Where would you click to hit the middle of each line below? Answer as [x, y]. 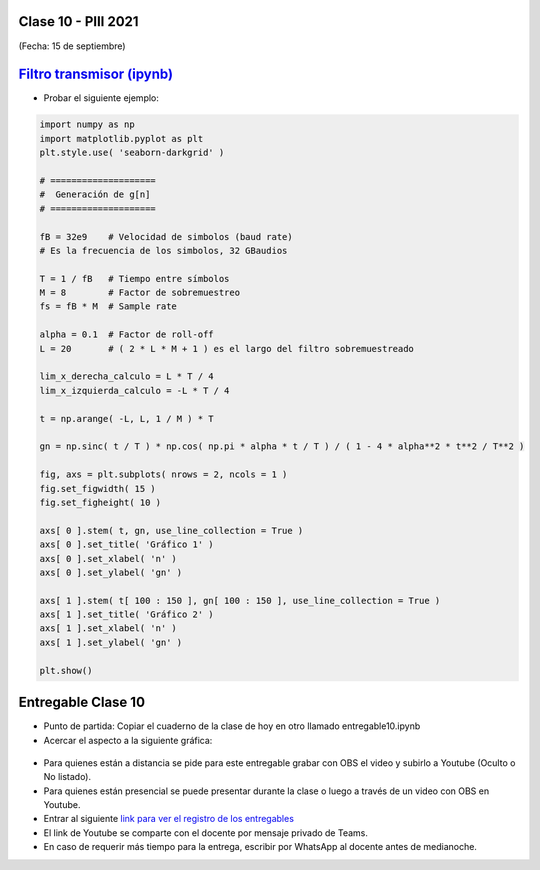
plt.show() [66, 670]
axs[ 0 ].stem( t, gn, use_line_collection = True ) [171, 530]
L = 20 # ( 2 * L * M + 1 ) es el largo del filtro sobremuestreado [227, 348]
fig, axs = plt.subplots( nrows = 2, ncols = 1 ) [163, 474]
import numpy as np [87, 124]
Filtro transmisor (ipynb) [96, 74]
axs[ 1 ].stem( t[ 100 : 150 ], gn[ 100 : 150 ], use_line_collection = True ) [240, 600]
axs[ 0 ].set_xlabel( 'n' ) [108, 558]
